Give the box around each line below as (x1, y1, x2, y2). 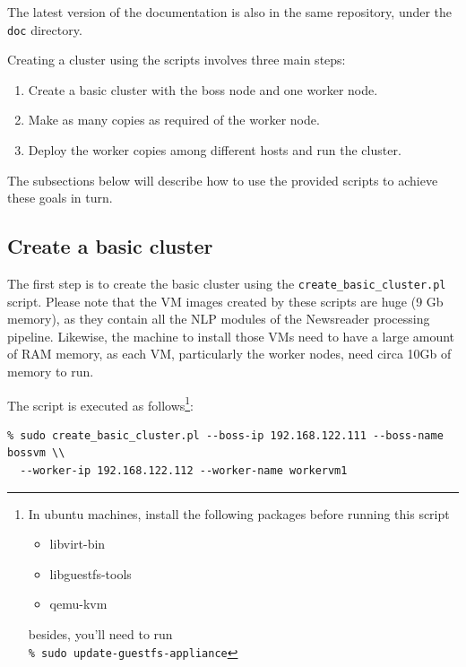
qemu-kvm (49, 594, 108, 613)
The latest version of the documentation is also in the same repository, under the (7, 3, 453, 21)
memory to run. (7, 362, 94, 381)
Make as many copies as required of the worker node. (28, 110, 320, 129)
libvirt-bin (49, 534, 106, 553)
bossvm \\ (7, 446, 65, 460)
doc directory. (7, 20, 82, 39)
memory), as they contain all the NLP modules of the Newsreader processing (7, 309, 430, 328)
